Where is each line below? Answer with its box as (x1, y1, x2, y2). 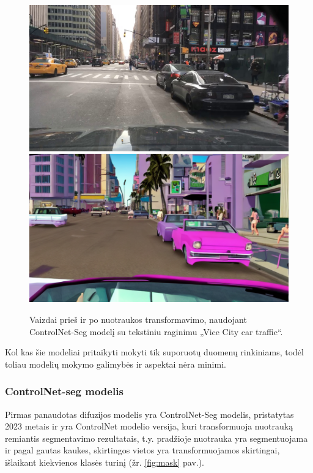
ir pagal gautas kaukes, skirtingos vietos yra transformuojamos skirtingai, (5, 444, 280, 456)
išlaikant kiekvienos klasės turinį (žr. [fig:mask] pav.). (5, 455, 205, 468)
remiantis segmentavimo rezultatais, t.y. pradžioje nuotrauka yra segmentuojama (5, 431, 308, 444)
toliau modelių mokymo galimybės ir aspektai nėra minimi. (5, 357, 226, 370)
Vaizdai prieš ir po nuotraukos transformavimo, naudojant (29, 312, 247, 325)
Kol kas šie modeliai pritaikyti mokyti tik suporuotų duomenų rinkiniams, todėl (5, 346, 304, 358)
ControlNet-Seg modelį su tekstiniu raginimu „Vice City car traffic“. (29, 325, 283, 338)
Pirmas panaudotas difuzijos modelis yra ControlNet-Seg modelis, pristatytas (5, 407, 294, 420)
